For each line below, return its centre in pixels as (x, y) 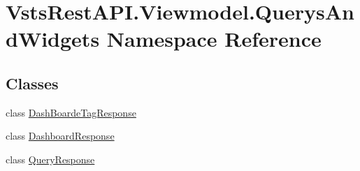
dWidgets (53, 39)
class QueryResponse (50, 159)
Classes (32, 83)
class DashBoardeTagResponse (71, 112)
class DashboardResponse (60, 136)
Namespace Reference (214, 39)
